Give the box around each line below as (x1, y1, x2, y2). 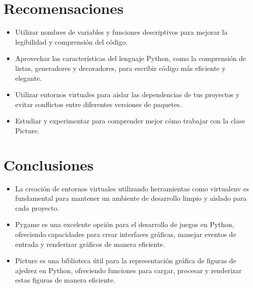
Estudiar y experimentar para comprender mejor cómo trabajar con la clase (15, 115, 245, 126)
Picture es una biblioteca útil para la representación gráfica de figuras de (15, 255, 236, 266)
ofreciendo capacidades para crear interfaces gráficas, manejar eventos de (15, 229, 236, 239)
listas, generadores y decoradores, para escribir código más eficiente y (15, 62, 226, 73)
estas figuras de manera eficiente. (15, 275, 116, 285)
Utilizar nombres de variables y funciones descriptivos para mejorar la (15, 27, 228, 37)
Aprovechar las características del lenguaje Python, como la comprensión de (15, 53, 246, 63)
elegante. (15, 72, 42, 83)
